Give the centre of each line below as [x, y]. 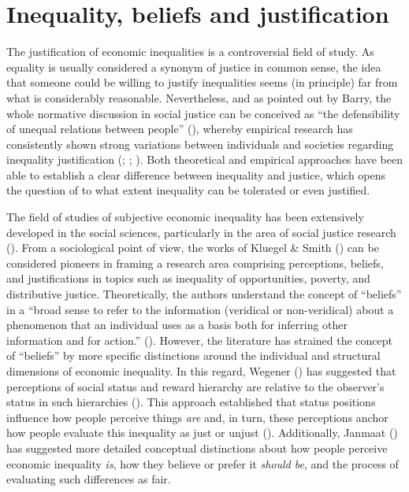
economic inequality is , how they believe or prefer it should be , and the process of [203, 463]
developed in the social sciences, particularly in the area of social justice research [201, 232]
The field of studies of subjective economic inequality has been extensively [185, 217]
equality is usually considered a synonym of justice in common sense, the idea [194, 67]
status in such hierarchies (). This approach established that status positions [191, 402]
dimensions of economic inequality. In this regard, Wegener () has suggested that [201, 371]
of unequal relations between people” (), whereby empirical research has [180, 129]
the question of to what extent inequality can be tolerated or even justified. [188, 190]
